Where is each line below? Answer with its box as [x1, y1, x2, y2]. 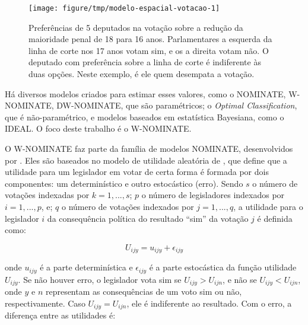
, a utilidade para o [233, 200, 303, 212]
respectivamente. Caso [5, 297, 85, 309]
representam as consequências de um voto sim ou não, [45, 285, 242, 298]
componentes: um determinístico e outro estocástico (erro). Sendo [5, 177, 243, 189]
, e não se [223, 273, 257, 285]
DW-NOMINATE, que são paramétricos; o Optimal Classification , [56, 99, 297, 111]
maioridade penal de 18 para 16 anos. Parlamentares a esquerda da [28, 33, 272, 45]
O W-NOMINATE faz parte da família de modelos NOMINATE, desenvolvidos [5, 142, 293, 154]
